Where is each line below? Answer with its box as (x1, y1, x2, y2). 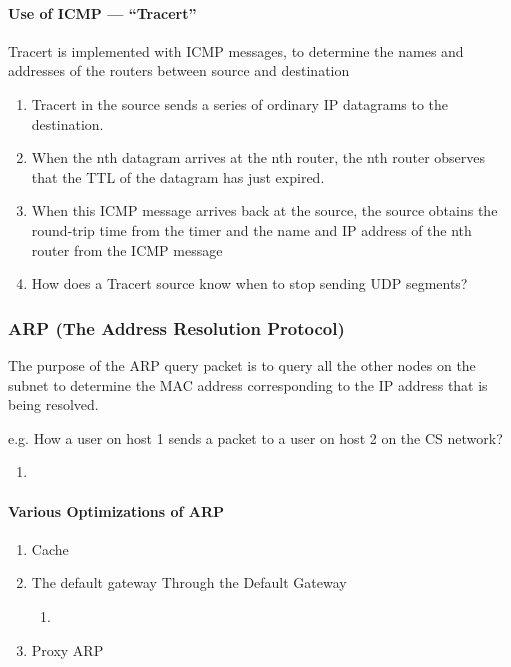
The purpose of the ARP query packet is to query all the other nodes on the (8, 354, 476, 375)
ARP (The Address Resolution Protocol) (8, 315, 345, 340)
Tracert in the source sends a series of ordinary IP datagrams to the (31, 93, 449, 114)
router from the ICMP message (31, 239, 223, 260)
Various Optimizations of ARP (8, 500, 225, 521)
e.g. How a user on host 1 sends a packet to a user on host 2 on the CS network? (8, 427, 503, 448)
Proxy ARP (31, 639, 104, 660)
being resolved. (8, 394, 99, 415)
